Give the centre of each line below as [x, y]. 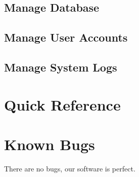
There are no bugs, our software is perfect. [70, 168]
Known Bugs [50, 144]
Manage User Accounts [66, 37]
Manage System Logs [61, 67]
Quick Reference [62, 104]
